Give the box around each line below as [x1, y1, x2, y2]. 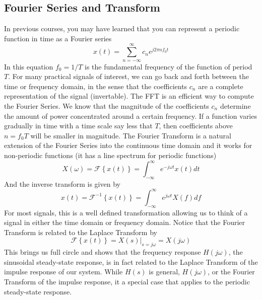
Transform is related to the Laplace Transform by [4, 227, 157, 237]
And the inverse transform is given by [4, 178, 120, 189]
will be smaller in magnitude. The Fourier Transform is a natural [30, 130, 231, 140]
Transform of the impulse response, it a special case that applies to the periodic [4, 276, 250, 287]
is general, [149, 266, 180, 277]
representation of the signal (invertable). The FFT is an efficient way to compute [4, 91, 254, 101]
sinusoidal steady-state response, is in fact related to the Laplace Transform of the [4, 256, 258, 267]
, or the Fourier [208, 266, 255, 277]
